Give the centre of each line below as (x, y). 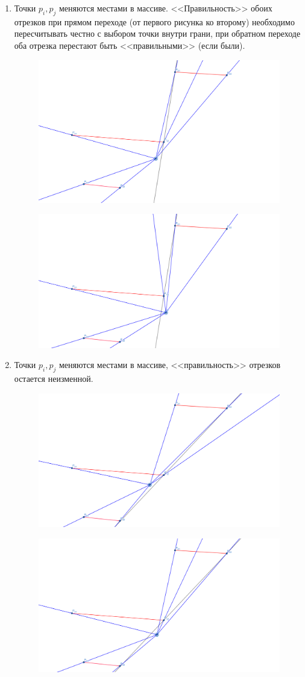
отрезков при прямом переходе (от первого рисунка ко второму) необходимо (154, 21)
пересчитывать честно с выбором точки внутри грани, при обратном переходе (157, 33)
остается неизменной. (54, 379)
